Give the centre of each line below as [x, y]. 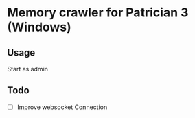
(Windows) [39, 27]
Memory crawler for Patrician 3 [98, 13]
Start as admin [28, 69]
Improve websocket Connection [62, 107]
